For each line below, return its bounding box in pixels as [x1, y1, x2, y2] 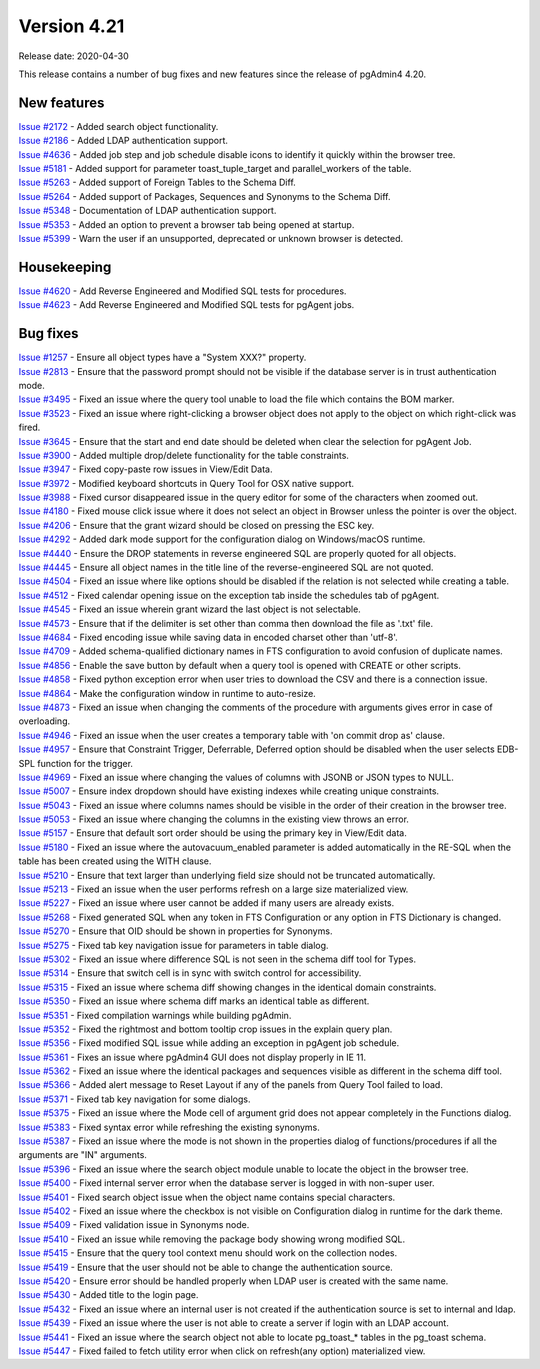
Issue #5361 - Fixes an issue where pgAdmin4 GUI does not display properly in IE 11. [18, 1051, 367, 1063]
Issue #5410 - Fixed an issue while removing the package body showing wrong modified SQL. [18, 1233, 406, 1245]
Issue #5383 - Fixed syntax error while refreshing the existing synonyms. [18, 1121, 320, 1133]
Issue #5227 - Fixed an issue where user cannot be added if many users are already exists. [18, 897, 395, 909]
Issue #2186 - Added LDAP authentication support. [18, 135, 229, 147]
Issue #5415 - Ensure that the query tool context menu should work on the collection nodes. [18, 1247, 398, 1259]
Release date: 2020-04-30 [18, 50, 129, 62]
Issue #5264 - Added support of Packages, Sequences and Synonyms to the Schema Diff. [18, 190, 391, 202]
